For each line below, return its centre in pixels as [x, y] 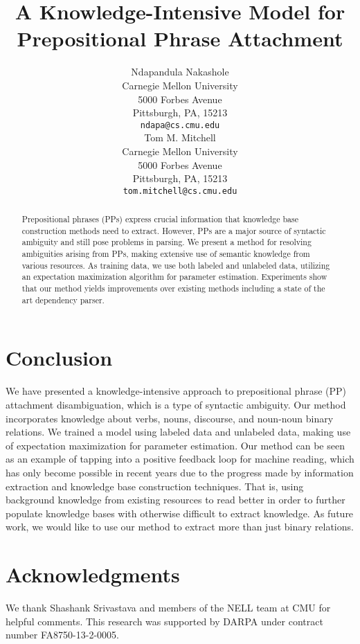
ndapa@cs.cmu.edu [180, 125]
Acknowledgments [93, 574]
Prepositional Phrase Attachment [180, 38]
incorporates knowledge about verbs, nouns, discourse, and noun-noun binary [170, 418]
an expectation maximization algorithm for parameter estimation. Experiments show [174, 277]
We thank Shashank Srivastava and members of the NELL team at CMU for [168, 608]
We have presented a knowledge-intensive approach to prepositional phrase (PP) [176, 391]
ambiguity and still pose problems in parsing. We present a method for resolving [166, 242]
